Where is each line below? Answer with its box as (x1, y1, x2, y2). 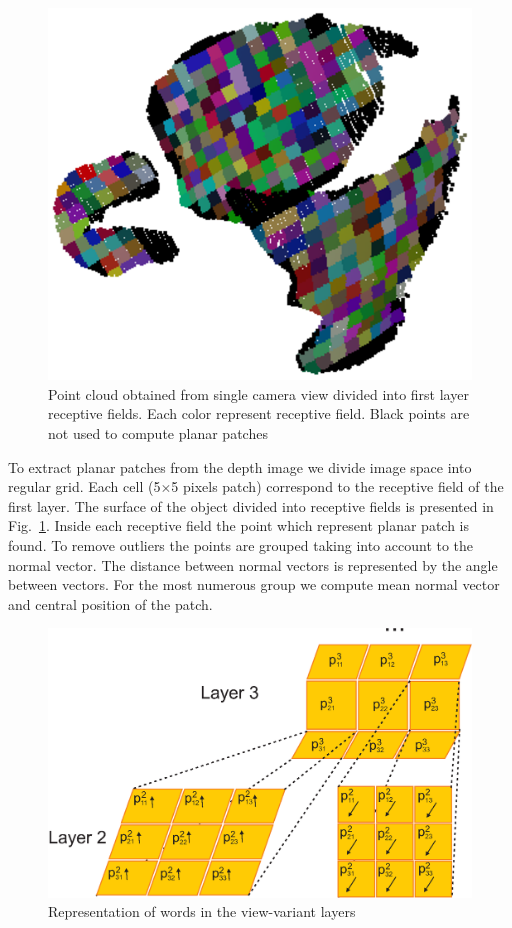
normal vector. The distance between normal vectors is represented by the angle (8, 554, 498, 575)
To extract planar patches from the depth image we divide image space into (8, 456, 472, 477)
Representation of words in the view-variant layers (48, 901, 356, 922)
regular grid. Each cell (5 (8, 476, 161, 497)
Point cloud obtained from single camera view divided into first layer (48, 383, 469, 404)
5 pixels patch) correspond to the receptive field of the (171, 476, 504, 497)
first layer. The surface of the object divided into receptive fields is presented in (8, 495, 494, 516)
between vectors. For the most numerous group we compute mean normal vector (8, 574, 500, 595)
